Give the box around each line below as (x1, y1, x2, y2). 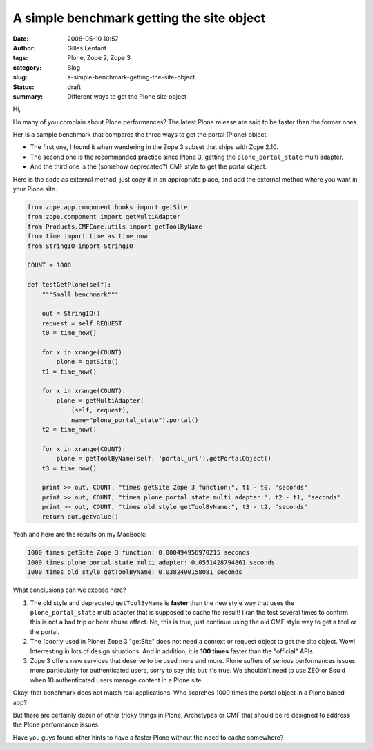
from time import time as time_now (27, 232, 148, 240)
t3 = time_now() (41, 464, 97, 472)
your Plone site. (12, 185, 57, 193)
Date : (12, 35, 29, 43)
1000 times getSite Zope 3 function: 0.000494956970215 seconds (27, 549, 250, 557)
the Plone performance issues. (12, 720, 100, 729)
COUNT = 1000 (27, 261, 72, 269)
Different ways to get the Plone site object (67, 92, 186, 100)
